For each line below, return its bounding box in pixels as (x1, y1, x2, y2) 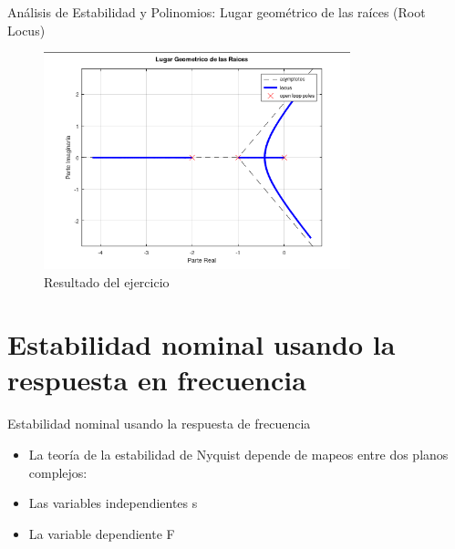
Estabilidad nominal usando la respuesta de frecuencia (7, 414, 311, 433)
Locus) (7, 20, 46, 39)
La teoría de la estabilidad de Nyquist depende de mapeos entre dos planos (28, 445, 449, 464)
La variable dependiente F (28, 523, 175, 543)
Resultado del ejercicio (44, 272, 170, 291)
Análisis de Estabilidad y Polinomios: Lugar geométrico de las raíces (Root (7, 3, 426, 21)
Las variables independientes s (28, 493, 198, 513)
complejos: (28, 462, 88, 482)
